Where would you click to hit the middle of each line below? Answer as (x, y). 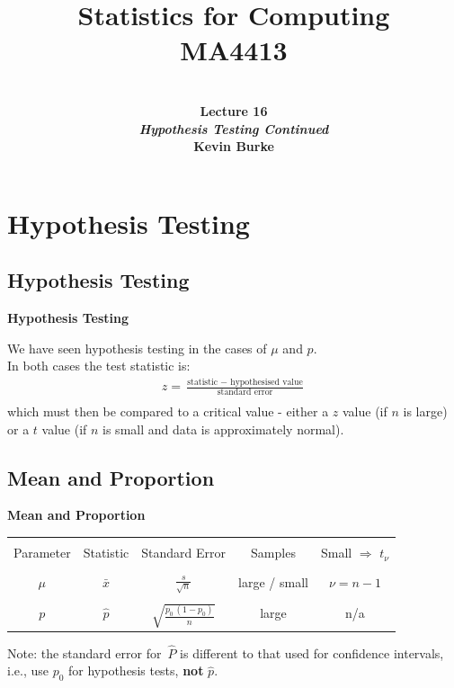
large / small (273, 581)
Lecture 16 (234, 110)
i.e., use (28, 670)
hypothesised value (267, 382)
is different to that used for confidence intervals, (312, 652)
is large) (425, 411)
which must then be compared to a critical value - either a (168, 411)
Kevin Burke (234, 146)
